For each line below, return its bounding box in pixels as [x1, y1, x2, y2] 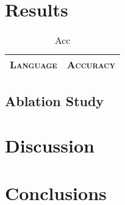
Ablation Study [5, 91, 104, 110]
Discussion [5, 133, 95, 158]
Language [10, 57, 57, 72]
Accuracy [66, 57, 116, 72]
